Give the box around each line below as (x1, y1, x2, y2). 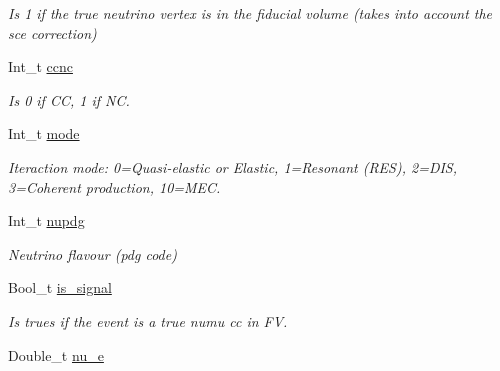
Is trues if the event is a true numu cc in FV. (8, 310, 288, 331)
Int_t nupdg (8, 210, 85, 231)
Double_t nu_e (8, 344, 104, 365)
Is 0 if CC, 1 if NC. (8, 89, 130, 110)
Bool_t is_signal (8, 277, 112, 298)
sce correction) (8, 22, 97, 43)
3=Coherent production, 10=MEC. (8, 176, 221, 197)
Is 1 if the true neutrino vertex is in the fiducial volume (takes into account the (8, 3, 493, 23)
